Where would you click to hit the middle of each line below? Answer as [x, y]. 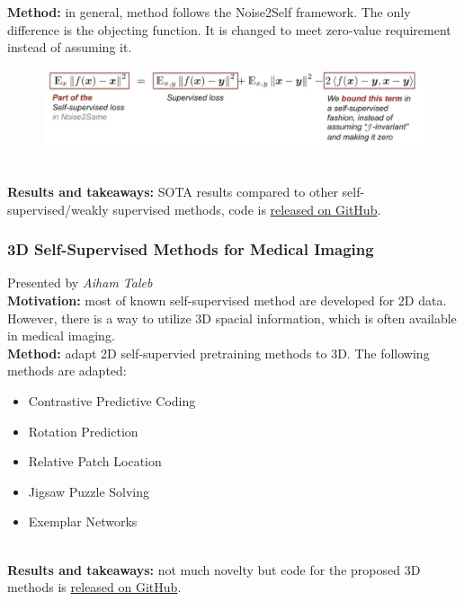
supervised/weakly [58, 209]
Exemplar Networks [83, 521]
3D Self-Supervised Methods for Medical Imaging [191, 249]
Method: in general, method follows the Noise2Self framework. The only [209, 12]
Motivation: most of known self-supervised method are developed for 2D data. [227, 300]
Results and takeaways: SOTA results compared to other [173, 191]
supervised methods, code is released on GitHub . [247, 209]
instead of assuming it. [70, 47]
